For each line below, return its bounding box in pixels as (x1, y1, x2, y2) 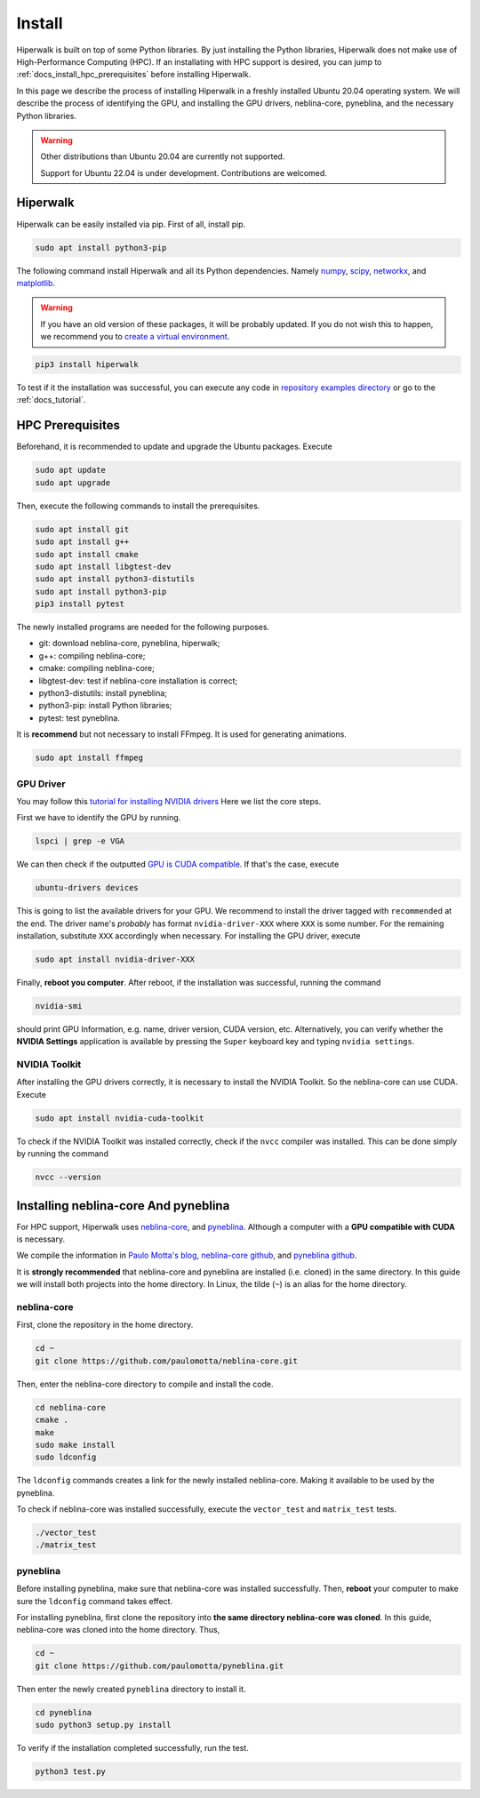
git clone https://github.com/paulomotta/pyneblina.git (35, 1660, 284, 1671)
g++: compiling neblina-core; (38, 650, 146, 661)
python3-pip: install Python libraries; (38, 700, 172, 711)
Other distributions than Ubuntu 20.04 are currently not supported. (40, 151, 285, 162)
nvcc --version (35, 1172, 101, 1182)
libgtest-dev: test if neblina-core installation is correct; (38, 675, 238, 686)
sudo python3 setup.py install (35, 1720, 172, 1730)
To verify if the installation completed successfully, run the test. (16, 1743, 249, 1754)
